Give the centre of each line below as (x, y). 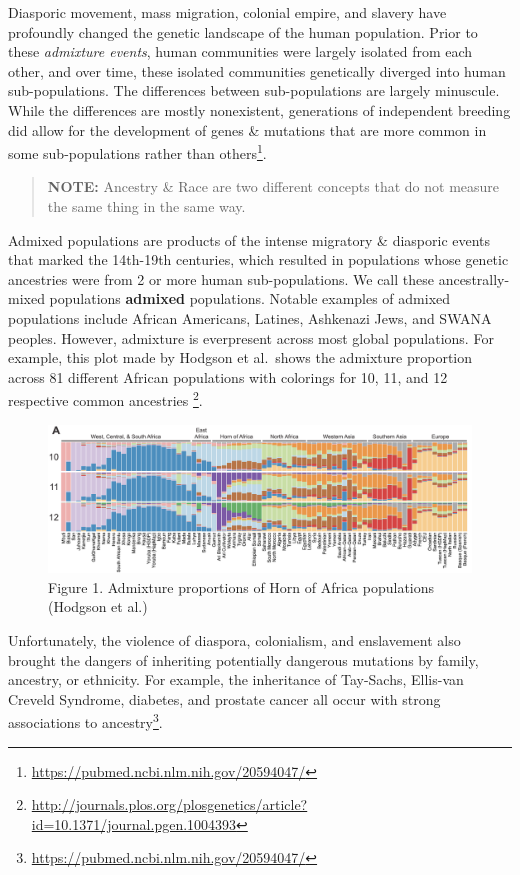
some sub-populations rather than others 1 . (137, 151)
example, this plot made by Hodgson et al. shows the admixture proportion (240, 357)
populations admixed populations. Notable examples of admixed (250, 298)
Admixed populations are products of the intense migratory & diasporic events (249, 239)
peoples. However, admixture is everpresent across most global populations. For (251, 337)
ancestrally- (474, 278)
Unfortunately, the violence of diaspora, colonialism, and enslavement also (234, 640)
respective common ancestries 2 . (105, 398)
